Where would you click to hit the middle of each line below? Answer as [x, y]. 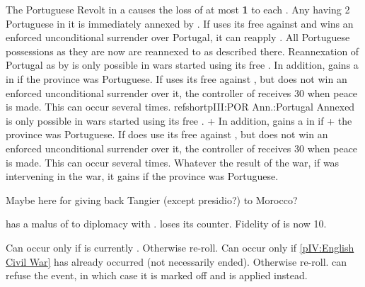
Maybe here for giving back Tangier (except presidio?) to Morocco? [152, 199]
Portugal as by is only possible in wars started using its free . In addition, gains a [182, 65]
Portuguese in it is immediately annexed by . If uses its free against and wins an [180, 23]
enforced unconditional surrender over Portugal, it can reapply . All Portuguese [178, 37]
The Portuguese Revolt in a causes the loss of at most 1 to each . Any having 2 [178, 9]
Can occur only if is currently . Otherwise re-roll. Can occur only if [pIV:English [180, 247]
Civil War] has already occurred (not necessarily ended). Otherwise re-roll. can [176, 261]
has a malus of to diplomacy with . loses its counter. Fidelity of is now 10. [166, 224]
